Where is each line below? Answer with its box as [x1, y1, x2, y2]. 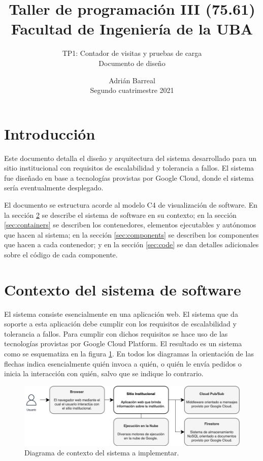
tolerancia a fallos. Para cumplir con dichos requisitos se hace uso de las [4, 328, 228, 339]
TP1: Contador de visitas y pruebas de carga [62, 48, 202, 58]
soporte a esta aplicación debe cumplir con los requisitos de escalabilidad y [4, 318, 237, 329]
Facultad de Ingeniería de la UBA [11, 18, 253, 39]
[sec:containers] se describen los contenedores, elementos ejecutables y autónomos [4, 219, 256, 230]
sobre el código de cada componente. [4, 249, 118, 259]
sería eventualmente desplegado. [4, 182, 104, 193]
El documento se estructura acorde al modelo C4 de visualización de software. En [4, 200, 257, 210]
